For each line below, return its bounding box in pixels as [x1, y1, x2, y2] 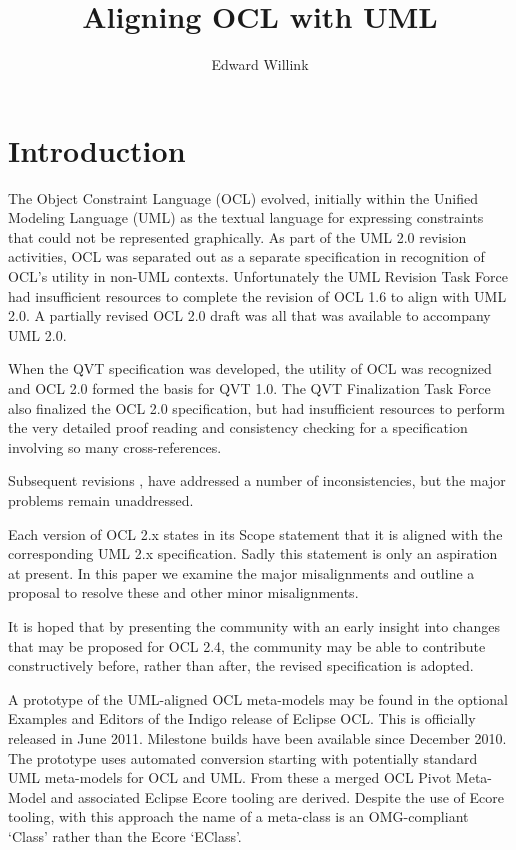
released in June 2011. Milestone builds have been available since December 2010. [8, 727, 507, 748]
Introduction [8, 129, 186, 170]
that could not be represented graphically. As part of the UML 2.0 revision [8, 226, 467, 247]
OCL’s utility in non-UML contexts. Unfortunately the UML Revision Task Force [8, 266, 508, 287]
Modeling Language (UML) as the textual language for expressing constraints [8, 207, 484, 228]
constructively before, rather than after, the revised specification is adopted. [8, 655, 474, 676]
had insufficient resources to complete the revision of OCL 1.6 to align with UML [8, 285, 507, 306]
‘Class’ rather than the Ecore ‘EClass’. [8, 825, 242, 846]
